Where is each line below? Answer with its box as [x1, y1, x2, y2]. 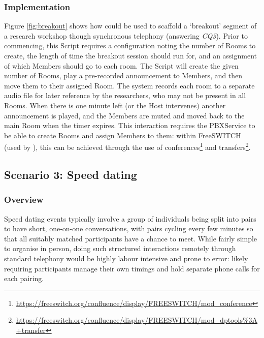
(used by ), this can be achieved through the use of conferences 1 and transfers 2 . [4, 140, 251, 152]
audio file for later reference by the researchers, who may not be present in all [4, 90, 246, 101]
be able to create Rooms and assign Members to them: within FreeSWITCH [4, 130, 241, 140]
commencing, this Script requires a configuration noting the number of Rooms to [4, 40, 256, 51]
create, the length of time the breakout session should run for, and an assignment [4, 50, 257, 60]
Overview [4, 193, 44, 206]
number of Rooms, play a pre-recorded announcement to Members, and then [4, 70, 243, 81]
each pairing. [4, 273, 44, 284]
